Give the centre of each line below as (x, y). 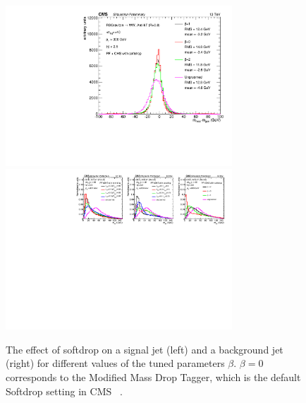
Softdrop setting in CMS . (64, 391)
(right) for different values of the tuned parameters (115, 363)
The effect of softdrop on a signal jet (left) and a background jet (145, 349)
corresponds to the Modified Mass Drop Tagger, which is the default (153, 376)
